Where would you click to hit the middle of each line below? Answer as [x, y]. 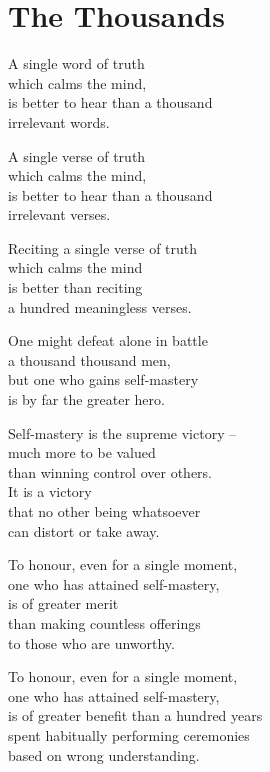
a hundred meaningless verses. [100, 306]
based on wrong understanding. [104, 754]
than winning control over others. [110, 471]
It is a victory [50, 491]
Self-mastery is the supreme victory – [122, 432]
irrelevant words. [59, 121]
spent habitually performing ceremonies [129, 734]
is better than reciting [75, 287]
